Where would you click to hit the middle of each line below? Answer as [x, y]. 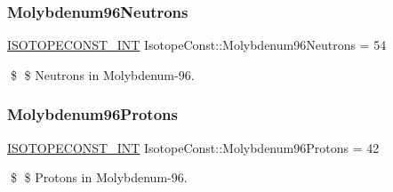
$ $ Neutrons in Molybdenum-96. [102, 74]
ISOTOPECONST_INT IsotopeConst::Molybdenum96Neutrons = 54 [197, 45]
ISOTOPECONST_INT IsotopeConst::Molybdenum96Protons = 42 [193, 147]
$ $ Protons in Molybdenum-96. [99, 177]
